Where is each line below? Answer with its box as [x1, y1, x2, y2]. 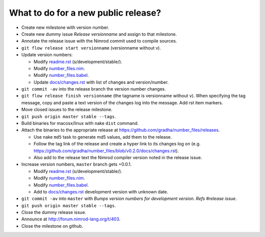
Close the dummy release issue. [21, 210, 86, 215]
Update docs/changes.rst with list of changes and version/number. [33, 79, 169, 85]
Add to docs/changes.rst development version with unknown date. [33, 189, 168, 194]
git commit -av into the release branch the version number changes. [21, 86, 166, 92]
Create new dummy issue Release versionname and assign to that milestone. [21, 31, 177, 37]
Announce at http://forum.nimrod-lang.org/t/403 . [21, 216, 121, 222]
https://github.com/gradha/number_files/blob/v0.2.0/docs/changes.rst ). [33, 147, 179, 154]
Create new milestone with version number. [21, 24, 109, 30]
